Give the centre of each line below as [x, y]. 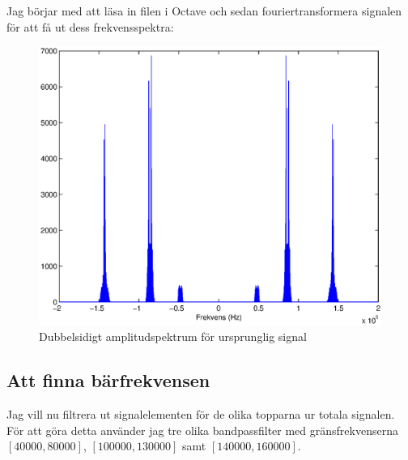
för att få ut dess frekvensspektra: [90, 26]
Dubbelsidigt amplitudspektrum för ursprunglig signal [173, 336]
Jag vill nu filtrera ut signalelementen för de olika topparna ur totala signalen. [201, 414]
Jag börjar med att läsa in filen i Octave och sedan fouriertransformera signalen [204, 11]
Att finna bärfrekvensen [108, 380]
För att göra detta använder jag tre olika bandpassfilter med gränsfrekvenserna [202, 430]
